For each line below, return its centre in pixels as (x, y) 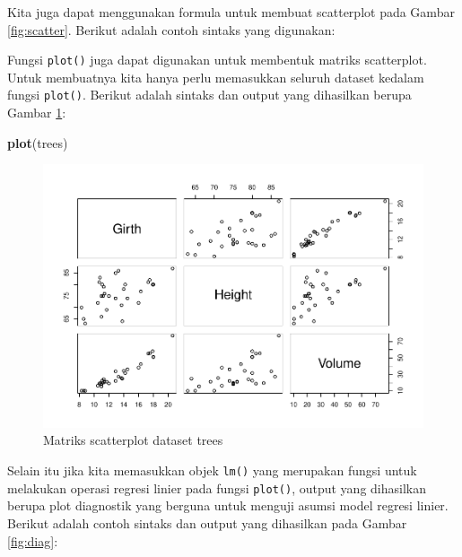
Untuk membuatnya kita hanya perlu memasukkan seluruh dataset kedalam (216, 77)
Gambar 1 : (37, 113)
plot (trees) (38, 142)
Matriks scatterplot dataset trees (133, 440)
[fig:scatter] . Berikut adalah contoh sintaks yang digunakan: (171, 29)
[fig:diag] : (33, 540)
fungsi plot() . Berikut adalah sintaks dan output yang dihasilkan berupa (209, 95)
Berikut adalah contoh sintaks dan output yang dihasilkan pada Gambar (207, 522)
